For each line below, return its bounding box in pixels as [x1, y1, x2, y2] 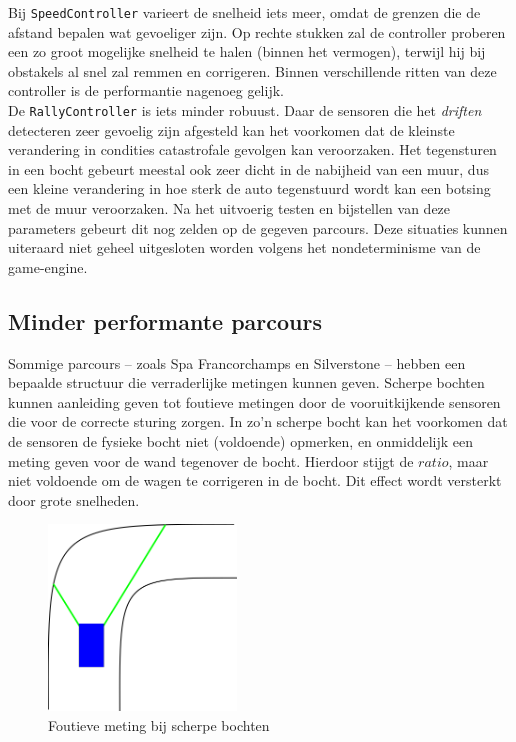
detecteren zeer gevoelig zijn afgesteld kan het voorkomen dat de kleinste [8, 119, 455, 140]
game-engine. [8, 256, 88, 277]
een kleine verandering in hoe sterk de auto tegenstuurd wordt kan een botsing [8, 178, 491, 199]
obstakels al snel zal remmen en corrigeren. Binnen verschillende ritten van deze [8, 60, 497, 81]
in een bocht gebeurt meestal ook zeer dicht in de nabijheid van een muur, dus [8, 158, 489, 179]
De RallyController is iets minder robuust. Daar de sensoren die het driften [8, 100, 482, 121]
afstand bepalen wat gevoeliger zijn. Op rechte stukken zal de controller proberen [8, 21, 506, 42]
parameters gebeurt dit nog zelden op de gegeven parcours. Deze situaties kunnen [8, 217, 508, 238]
